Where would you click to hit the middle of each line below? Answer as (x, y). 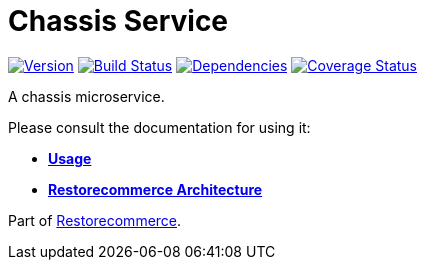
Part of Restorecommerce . (95, 220)
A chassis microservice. (86, 96)
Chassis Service (118, 21)
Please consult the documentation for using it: (159, 127)
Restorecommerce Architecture (155, 189)
